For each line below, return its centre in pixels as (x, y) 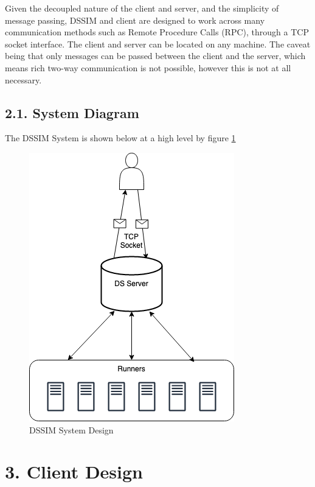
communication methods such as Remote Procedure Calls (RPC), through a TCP (157, 32)
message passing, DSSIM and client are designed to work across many (135, 20)
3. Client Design (74, 471)
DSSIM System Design (71, 429)
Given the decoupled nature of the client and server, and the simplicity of (142, 8)
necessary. (23, 79)
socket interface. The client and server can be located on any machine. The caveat (158, 44)
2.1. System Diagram (72, 112)
